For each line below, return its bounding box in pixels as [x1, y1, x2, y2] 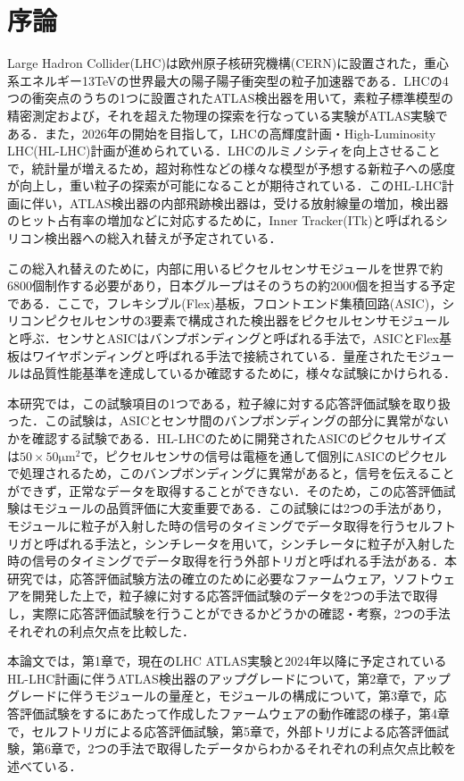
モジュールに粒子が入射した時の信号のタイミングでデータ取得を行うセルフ [7, 516, 444, 534]
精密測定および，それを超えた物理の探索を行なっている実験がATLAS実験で [7, 105, 448, 124]
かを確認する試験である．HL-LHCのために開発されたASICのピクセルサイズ [7, 429, 447, 447]
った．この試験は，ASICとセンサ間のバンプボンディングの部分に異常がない [7, 411, 449, 430]
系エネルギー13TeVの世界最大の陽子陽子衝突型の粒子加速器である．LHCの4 [7, 71, 449, 89]
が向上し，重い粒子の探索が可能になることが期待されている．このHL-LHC [7, 176, 442, 195]
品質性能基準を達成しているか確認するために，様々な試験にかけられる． [31, 364, 456, 382]
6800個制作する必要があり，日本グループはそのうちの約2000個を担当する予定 [7, 276, 456, 295]
